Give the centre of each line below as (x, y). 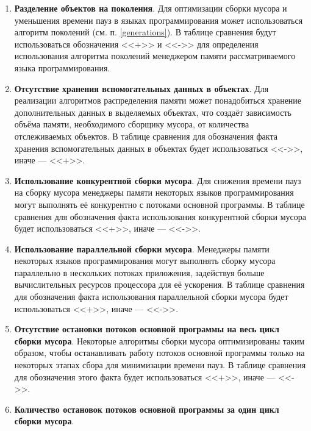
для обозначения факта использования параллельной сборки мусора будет (151, 297)
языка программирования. (62, 67)
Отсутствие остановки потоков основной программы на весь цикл (147, 329)
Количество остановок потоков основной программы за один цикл (147, 409)
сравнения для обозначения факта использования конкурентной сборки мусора (160, 216)
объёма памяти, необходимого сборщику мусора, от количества (132, 124)
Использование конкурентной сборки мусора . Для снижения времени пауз (158, 180)
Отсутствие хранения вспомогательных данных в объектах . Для (141, 88)
